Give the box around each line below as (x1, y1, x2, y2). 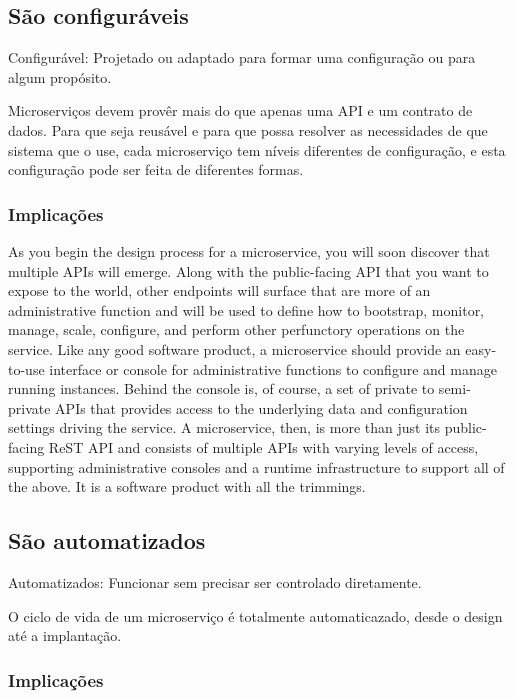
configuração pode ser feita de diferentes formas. (8, 159, 304, 180)
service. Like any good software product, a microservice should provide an (8, 338, 461, 359)
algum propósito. (8, 66, 112, 87)
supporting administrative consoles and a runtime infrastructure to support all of (8, 456, 505, 477)
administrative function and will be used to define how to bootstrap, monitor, (8, 299, 485, 320)
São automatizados (8, 525, 206, 556)
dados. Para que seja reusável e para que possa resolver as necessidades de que (8, 119, 488, 140)
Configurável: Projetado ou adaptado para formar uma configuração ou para (8, 47, 476, 68)
